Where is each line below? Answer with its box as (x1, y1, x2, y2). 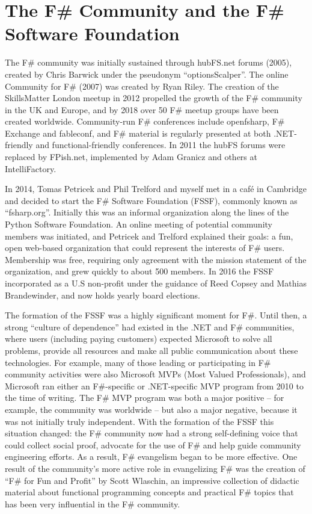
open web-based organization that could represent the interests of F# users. (5, 241, 285, 254)
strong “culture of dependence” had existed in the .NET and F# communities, (5, 320, 295, 333)
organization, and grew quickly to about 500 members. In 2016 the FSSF (5, 265, 274, 277)
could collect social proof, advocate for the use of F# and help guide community (5, 438, 301, 451)
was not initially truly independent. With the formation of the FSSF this (5, 415, 274, 427)
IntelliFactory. (5, 162, 57, 175)
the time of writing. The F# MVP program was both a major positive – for (5, 391, 284, 404)
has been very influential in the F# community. (5, 497, 180, 510)
